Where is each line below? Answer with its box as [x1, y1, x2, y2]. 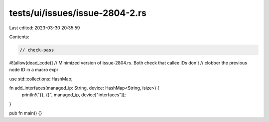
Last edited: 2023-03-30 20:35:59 [9, 25, 80, 31]
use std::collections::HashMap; [9, 76, 73, 82]
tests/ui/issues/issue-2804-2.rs [9, 7, 147, 18]
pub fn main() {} [9, 110, 42, 116]
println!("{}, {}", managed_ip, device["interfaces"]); [21, 92, 126, 98]
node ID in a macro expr [9, 67, 59, 73]
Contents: [9, 34, 29, 40]
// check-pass [19, 47, 54, 53]
